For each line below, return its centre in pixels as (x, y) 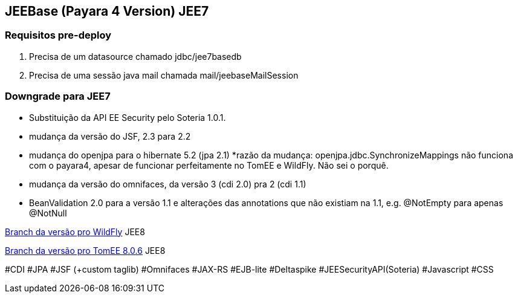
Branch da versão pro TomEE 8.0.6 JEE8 (85, 250)
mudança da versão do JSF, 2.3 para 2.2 (110, 136)
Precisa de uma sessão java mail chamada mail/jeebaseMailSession (164, 75)
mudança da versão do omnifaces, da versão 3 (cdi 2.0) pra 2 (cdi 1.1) (168, 184)
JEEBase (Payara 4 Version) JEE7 (107, 11)
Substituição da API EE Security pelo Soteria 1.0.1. (128, 117)
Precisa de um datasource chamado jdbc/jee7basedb (135, 56)
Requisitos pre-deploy (58, 35)
